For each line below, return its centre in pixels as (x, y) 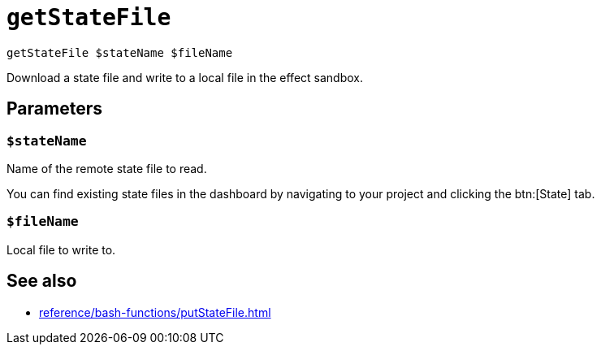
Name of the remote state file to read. (107, 168)
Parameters (54, 109)
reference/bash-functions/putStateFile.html (155, 312)
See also (42, 281)
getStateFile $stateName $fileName (120, 52)
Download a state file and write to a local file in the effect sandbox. (185, 77)
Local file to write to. (61, 249)
